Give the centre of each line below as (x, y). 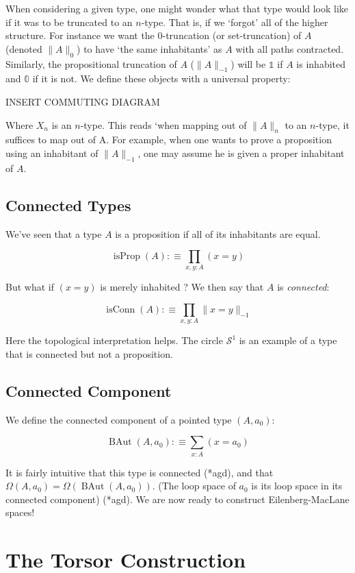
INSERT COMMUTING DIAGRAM (83, 101)
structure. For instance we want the (80, 35)
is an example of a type (288, 340)
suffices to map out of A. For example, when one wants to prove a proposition (169, 139)
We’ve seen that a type (54, 233)
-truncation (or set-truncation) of (232, 35)
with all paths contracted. (290, 48)
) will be (248, 63)
